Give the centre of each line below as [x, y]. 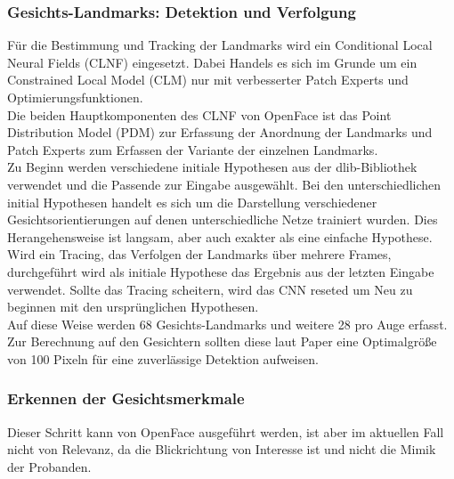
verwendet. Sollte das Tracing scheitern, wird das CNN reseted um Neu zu [210, 289]
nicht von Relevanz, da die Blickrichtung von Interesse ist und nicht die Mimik [222, 449]
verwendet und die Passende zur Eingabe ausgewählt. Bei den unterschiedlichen [224, 184]
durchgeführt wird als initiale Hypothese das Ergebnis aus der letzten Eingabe [221, 271]
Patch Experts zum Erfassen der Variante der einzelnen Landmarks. [193, 149]
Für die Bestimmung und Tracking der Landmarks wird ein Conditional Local [220, 45]
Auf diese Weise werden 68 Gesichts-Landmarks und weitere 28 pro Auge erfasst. [227, 324]
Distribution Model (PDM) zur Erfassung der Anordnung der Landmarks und [220, 132]
